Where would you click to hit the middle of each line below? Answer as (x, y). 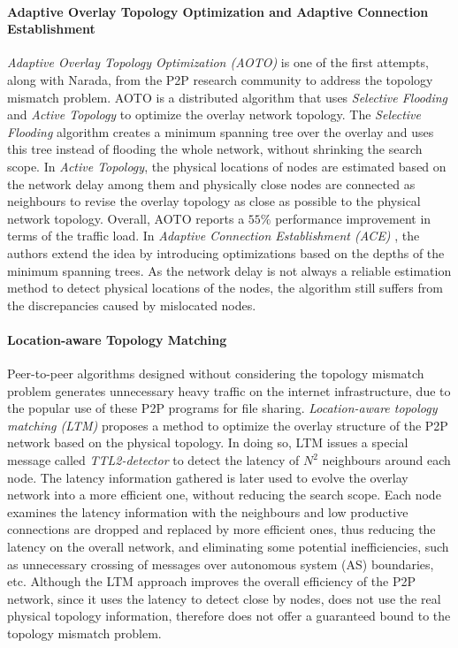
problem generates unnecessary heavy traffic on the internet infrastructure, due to (229, 390)
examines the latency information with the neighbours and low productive (208, 511)
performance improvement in (353, 218)
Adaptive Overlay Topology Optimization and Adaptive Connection (218, 11)
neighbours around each (386, 460)
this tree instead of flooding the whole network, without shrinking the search (215, 149)
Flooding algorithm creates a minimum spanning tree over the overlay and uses (221, 131)
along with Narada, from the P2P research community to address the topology (220, 79)
